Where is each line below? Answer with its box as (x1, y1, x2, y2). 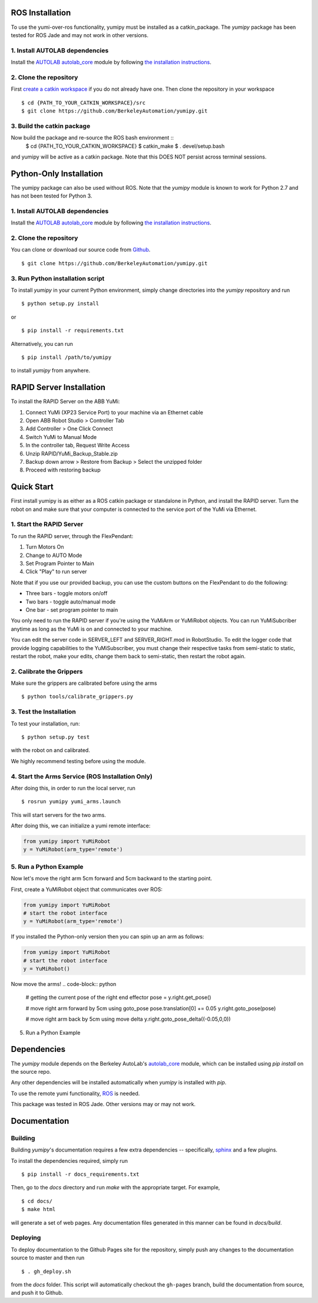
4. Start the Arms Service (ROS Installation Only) (11, 772, 153, 780)
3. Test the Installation (11, 708, 76, 716)
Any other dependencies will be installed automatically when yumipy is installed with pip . (11, 1079, 227, 1086)
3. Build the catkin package (11, 121, 91, 130)
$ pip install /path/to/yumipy (21, 354, 112, 361)
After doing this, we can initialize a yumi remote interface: (11, 822, 151, 829)
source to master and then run (11, 1254, 85, 1261)
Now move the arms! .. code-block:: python (11, 981, 117, 988)
